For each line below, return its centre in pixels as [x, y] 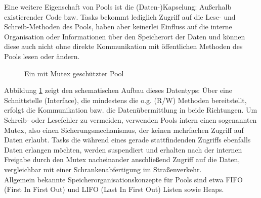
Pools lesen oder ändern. [42, 56]
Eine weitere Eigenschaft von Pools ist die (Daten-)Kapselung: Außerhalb [118, 7]
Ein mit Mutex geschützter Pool [74, 73]
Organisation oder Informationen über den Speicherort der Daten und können [125, 36]
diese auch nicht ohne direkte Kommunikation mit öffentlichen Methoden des [123, 46]
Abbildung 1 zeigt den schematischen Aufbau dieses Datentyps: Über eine [118, 90]
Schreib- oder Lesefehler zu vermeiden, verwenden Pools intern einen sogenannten [130, 119]
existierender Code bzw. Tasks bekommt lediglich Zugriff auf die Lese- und [120, 16]
